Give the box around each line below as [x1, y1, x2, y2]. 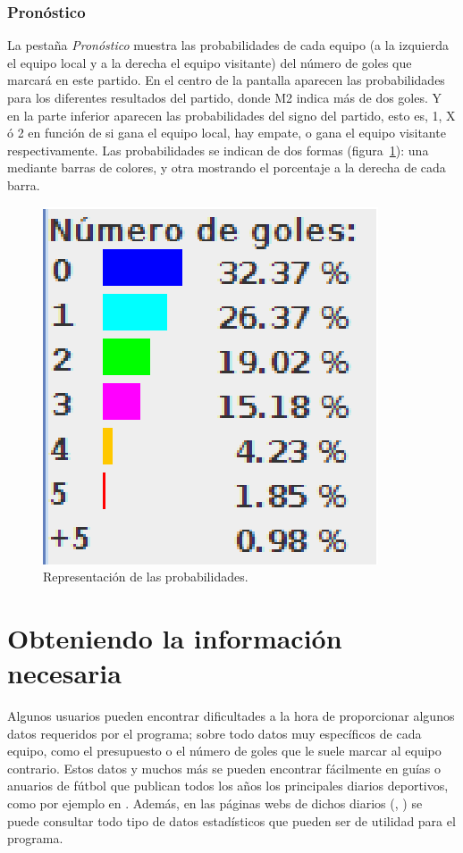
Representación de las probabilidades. [43, 567, 248, 586]
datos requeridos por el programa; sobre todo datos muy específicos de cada [7, 723, 422, 742]
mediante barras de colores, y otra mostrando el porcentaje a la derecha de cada [7, 158, 446, 177]
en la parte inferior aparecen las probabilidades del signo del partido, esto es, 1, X [7, 105, 456, 124]
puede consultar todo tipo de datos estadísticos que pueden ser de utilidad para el [7, 811, 456, 830]
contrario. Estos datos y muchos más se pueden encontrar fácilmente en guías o [7, 758, 442, 777]
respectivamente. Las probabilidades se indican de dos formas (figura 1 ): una [7, 140, 429, 159]
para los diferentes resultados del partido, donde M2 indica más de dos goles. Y [7, 88, 442, 106]
